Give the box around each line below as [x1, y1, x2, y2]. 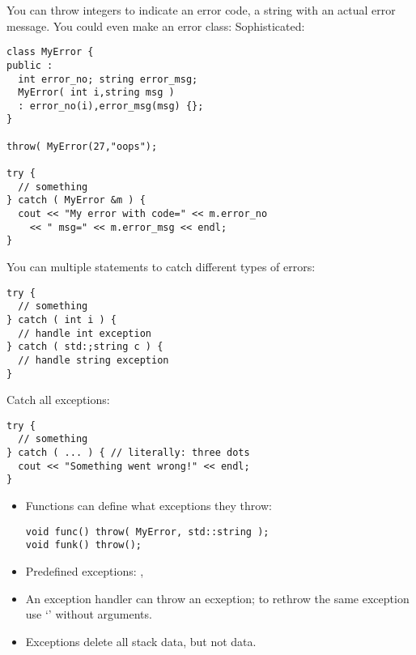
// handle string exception [18, 354, 169, 366]
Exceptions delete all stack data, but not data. [25, 632, 257, 649]
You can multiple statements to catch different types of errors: [6, 258, 316, 275]
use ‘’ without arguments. [25, 606, 152, 623]
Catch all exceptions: [6, 391, 110, 408]
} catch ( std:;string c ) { [6, 341, 163, 353]
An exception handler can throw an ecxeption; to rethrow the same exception [25, 589, 410, 606]
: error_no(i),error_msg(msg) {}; [18, 100, 204, 112]
